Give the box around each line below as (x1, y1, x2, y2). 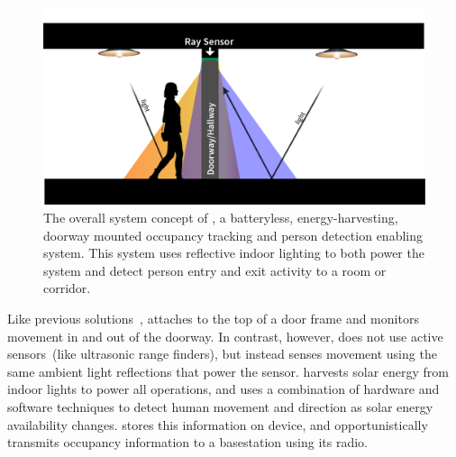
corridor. (43, 279, 91, 297)
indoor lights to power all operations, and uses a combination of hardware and (7, 379, 440, 398)
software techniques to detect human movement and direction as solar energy (7, 397, 433, 416)
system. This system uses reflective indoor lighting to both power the (43, 243, 424, 262)
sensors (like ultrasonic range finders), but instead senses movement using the (7, 344, 437, 363)
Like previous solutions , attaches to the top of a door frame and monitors (7, 309, 419, 328)
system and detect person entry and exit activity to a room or (43, 260, 387, 279)
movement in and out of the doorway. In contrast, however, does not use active (7, 326, 443, 345)
